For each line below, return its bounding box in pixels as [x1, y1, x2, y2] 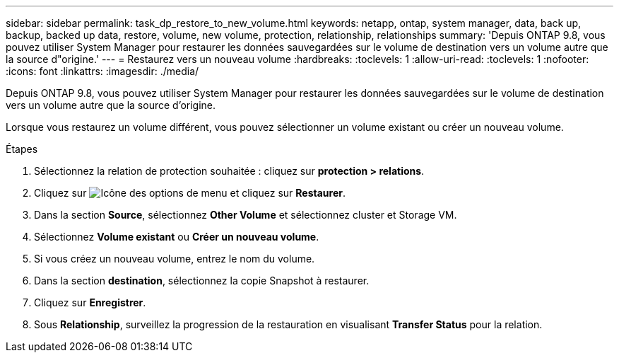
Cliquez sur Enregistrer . [34, 296, 146, 308]
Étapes [6, 143, 38, 155]
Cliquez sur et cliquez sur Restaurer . [34, 187, 346, 199]
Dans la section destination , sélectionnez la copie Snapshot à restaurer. [34, 275, 370, 287]
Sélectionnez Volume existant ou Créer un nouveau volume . [34, 231, 319, 243]
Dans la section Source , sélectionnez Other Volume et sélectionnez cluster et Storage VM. [34, 209, 457, 221]
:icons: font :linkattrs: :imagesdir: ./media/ [6, 65, 199, 77]
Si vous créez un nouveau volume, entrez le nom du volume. [34, 253, 315, 265]
